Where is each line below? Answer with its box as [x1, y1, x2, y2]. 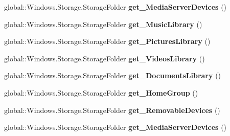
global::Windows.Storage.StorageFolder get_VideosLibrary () [4, 53, 205, 63]
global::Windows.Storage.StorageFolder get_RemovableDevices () [4, 104, 220, 115]
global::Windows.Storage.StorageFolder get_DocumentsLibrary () [4, 70, 221, 81]
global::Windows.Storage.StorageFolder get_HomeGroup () [4, 87, 198, 98]
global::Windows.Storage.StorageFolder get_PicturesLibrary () [4, 36, 211, 47]
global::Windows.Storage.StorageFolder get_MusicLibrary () [4, 18, 202, 29]
